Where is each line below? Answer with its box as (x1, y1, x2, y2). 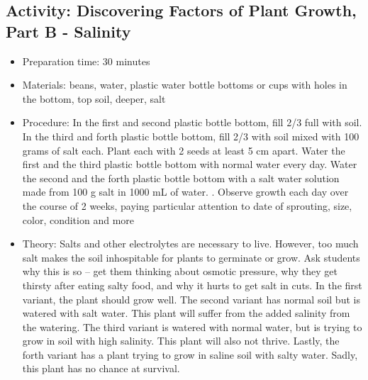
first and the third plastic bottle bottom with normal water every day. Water (22, 157, 357, 172)
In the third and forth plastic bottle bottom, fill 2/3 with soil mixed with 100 (22, 128, 359, 143)
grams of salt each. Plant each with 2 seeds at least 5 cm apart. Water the (22, 142, 345, 157)
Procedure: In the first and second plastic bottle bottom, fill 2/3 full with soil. (22, 115, 362, 130)
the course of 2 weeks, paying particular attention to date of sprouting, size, (22, 198, 352, 213)
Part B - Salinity (6, 20, 131, 42)
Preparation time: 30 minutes (22, 53, 150, 68)
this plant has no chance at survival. (22, 361, 180, 376)
